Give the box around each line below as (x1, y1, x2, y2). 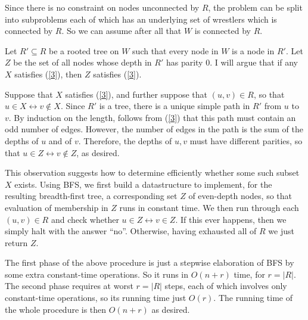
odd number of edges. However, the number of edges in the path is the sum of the (5, 123, 303, 135)
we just (268, 225, 294, 237)
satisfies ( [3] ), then (14, 67, 82, 80)
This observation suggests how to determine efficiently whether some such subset (5, 166, 300, 179)
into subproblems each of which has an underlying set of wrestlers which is (5, 13, 277, 25)
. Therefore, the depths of (78, 134, 172, 147)
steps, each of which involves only (164, 279, 287, 292)
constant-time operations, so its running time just (5, 291, 186, 304)
